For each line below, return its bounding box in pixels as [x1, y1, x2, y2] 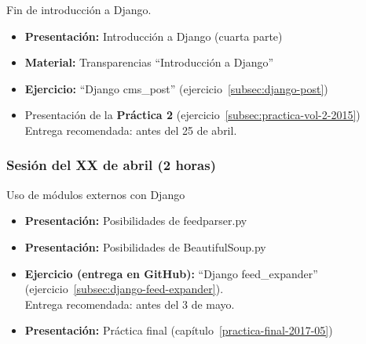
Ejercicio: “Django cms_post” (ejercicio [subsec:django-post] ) [24, 80, 328, 96]
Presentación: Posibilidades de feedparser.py [24, 212, 247, 229]
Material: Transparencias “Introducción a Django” [24, 54, 274, 71]
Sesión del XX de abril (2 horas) [6, 155, 216, 175]
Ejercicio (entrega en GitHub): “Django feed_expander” [24, 265, 318, 281]
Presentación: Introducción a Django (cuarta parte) [24, 27, 283, 44]
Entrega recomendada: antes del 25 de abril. [24, 121, 237, 138]
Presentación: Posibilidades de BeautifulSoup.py [24, 238, 266, 255]
